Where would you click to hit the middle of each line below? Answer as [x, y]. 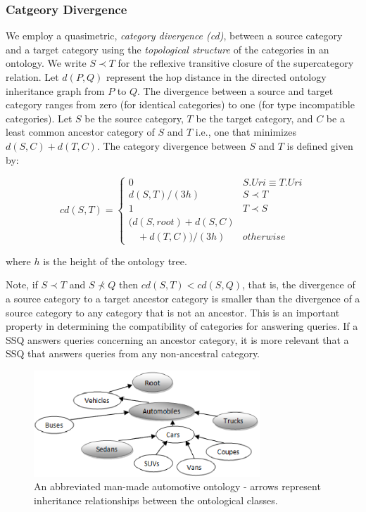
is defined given [320, 145]
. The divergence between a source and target [235, 90]
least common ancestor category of [80, 132]
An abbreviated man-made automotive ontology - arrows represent [177, 486]
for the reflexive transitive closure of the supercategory [236, 63]
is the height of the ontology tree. [115, 261]
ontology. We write [46, 63]
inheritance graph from [55, 90]
